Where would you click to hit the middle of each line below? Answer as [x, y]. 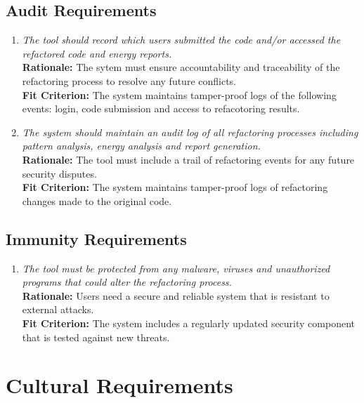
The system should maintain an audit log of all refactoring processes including [190, 132]
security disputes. [59, 173]
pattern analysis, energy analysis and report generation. [141, 146]
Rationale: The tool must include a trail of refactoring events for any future [188, 159]
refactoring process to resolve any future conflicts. [129, 80]
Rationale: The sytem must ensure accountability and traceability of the [181, 67]
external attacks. [58, 309]
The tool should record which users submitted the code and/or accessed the [181, 40]
